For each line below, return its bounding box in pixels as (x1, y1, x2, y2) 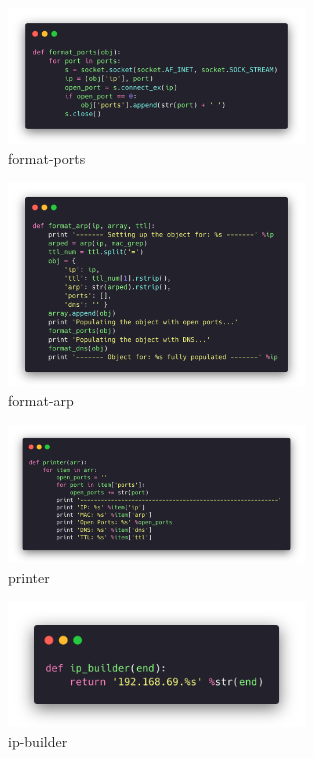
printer (8, 567, 50, 588)
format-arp (8, 390, 74, 411)
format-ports (8, 147, 86, 168)
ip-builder (8, 730, 68, 751)
